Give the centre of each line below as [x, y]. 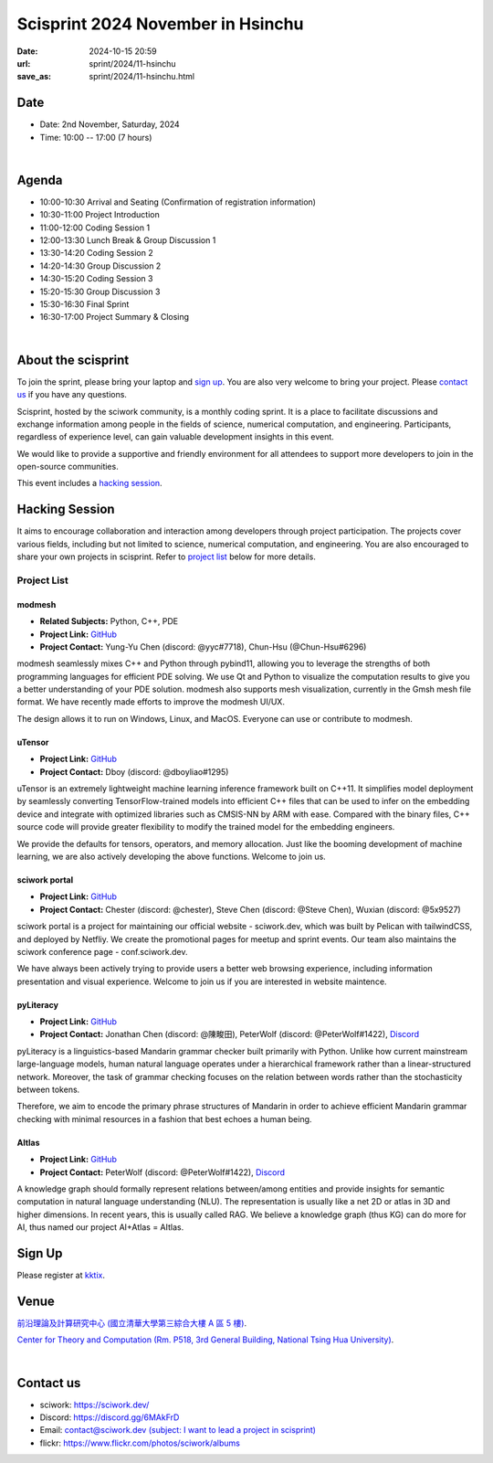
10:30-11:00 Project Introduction [100, 215]
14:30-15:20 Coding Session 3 [96, 279]
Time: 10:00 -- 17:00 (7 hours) [96, 137]
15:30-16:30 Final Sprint [84, 304]
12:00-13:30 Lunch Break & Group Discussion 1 [128, 240]
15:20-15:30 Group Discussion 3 [100, 292]
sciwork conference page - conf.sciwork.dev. [102, 951]
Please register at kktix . [61, 1276]
